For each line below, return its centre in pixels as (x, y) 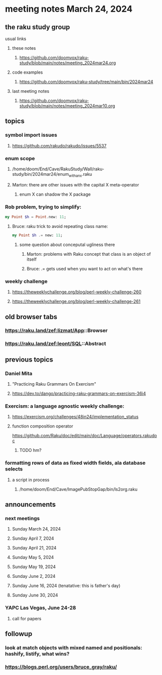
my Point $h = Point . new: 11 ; (36, 217)
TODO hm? (30, 450)
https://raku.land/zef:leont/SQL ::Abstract (55, 344)
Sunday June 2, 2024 (34, 576)
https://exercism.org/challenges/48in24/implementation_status (75, 417)
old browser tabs (31, 317)
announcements (30, 504)
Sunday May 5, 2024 (33, 557)
